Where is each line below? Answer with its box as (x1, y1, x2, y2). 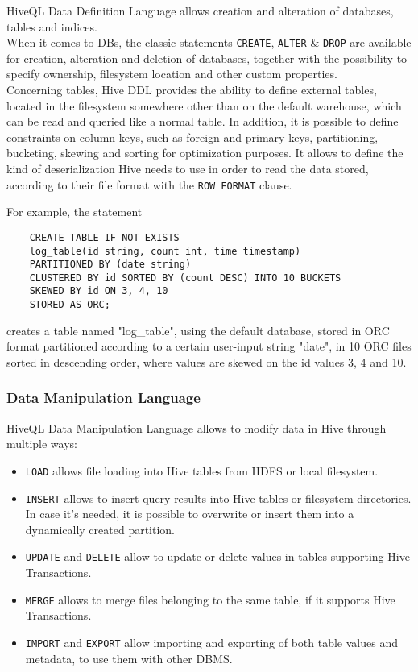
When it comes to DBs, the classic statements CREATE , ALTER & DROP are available (6, 34, 412, 51)
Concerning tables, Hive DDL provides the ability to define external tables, (6, 81, 377, 98)
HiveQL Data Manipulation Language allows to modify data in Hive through (6, 419, 387, 436)
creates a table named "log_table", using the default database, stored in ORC (6, 321, 390, 338)
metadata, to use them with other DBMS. (25, 649, 233, 666)
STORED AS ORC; (29, 299, 110, 311)
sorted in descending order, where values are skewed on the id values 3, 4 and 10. (6, 353, 407, 370)
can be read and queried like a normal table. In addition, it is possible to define (6, 113, 399, 130)
